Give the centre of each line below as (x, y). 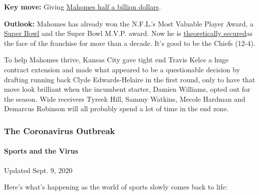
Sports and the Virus (41, 151)
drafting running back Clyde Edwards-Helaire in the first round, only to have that (130, 79)
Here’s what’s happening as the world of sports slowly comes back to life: (116, 187)
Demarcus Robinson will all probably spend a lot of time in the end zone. (117, 108)
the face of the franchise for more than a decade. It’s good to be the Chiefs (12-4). (130, 43)
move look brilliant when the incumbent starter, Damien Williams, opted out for (127, 89)
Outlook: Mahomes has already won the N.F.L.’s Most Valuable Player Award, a (129, 23)
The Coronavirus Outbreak (60, 130)
